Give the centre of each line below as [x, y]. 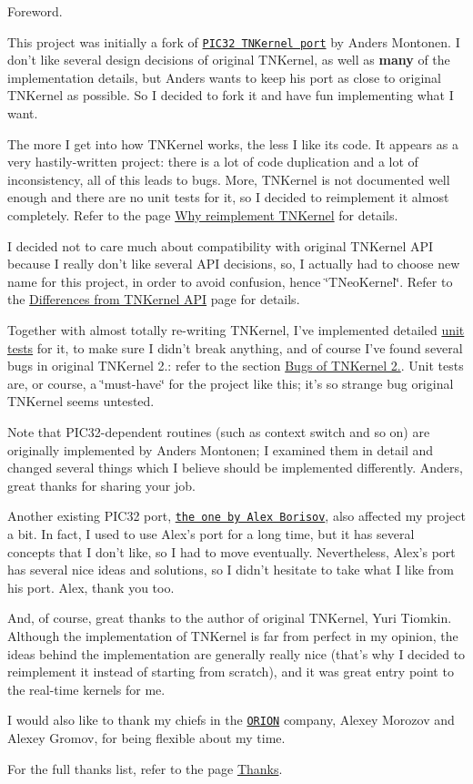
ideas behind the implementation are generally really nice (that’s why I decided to [236, 653]
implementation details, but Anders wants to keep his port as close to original [224, 77]
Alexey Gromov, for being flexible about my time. [146, 737]
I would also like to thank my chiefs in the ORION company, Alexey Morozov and [231, 720]
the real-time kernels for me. [86, 689]
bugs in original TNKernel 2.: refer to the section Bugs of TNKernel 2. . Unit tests [236, 366]
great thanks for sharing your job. [101, 485]
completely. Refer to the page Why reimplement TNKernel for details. [203, 215]
